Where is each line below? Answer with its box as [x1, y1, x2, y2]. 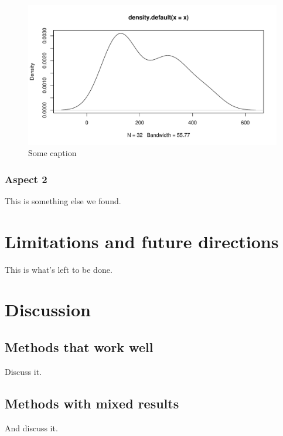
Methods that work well [5, 337, 154, 356]
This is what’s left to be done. [5, 263, 112, 275]
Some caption [28, 147, 77, 159]
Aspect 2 [5, 171, 47, 186]
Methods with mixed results [5, 394, 179, 412]
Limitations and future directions [5, 229, 279, 253]
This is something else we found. [5, 194, 121, 207]
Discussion [5, 298, 91, 322]
